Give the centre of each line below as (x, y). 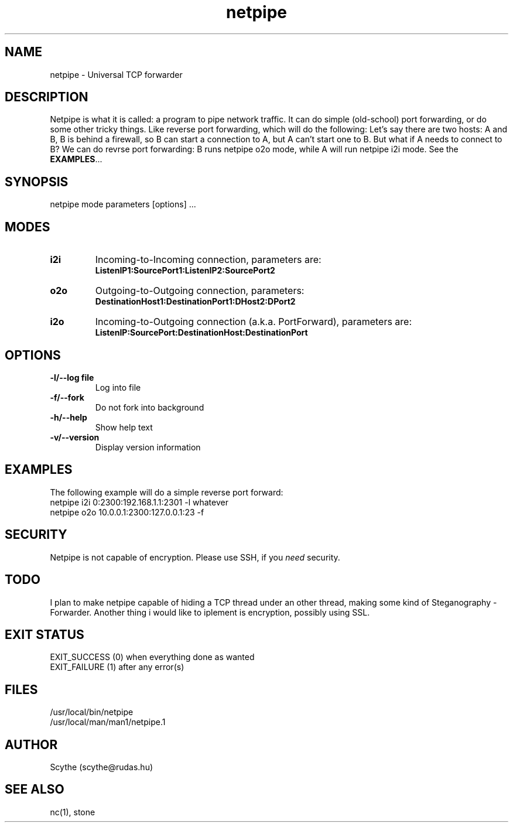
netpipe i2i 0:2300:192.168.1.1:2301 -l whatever (139, 502)
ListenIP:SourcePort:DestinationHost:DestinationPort (201, 333)
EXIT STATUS (45, 634)
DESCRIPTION (47, 97)
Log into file (118, 387)
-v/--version (75, 437)
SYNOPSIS (37, 182)
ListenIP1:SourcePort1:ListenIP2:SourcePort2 (185, 271)
